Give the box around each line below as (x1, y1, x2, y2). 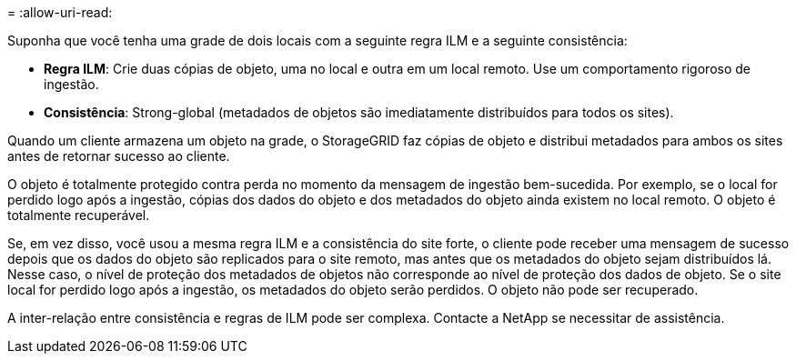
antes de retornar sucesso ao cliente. (7, 148, 230, 164)
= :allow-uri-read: (7, 5, 113, 20)
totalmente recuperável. (7, 207, 150, 223)
